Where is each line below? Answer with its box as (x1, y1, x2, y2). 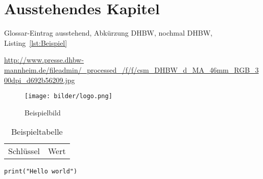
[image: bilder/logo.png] (25, 93, 112, 100)
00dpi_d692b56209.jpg (4, 74, 75, 85)
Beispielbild (25, 107, 61, 117)
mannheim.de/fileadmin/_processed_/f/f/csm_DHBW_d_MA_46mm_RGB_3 (4, 64, 259, 75)
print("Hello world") (4, 168, 78, 175)
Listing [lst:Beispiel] (4, 37, 67, 48)
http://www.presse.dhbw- (4, 54, 84, 65)
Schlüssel (8, 145, 40, 157)
